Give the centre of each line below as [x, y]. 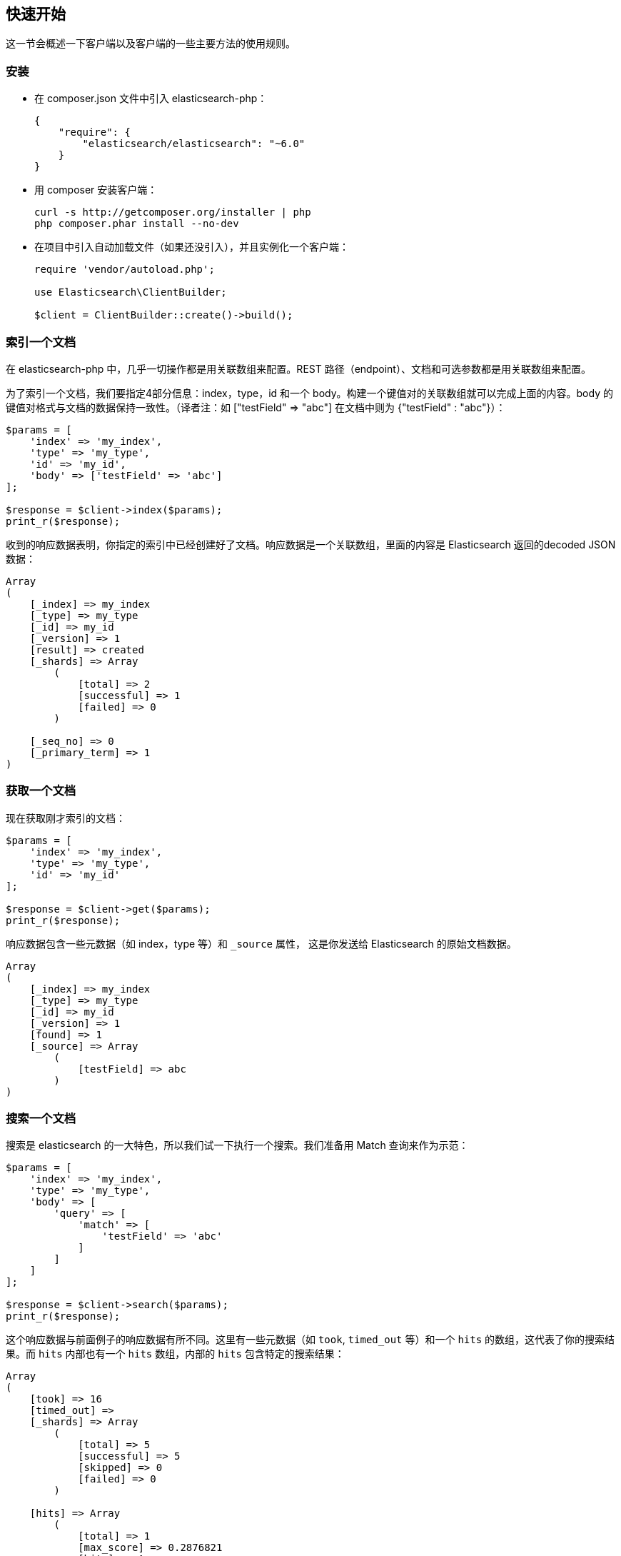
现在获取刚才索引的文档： [66, 818]
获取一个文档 [41, 791]
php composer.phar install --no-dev [137, 224]
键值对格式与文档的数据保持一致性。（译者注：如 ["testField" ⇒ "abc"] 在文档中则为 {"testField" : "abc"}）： [256, 407]
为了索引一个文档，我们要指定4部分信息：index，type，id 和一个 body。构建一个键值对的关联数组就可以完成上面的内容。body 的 [309, 393]
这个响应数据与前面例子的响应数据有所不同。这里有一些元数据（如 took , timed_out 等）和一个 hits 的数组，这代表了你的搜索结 [310, 1340]
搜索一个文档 [41, 1119]
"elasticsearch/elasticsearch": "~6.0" [194, 144]
